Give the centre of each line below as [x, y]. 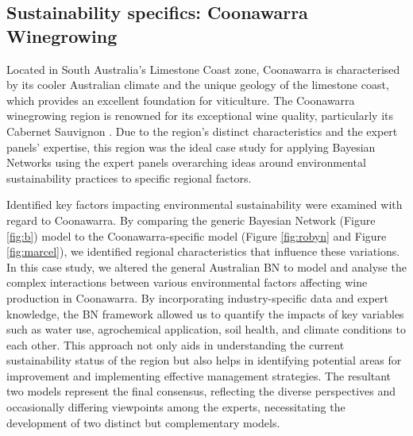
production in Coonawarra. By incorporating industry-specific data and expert [197, 297]
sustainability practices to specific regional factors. [129, 177]
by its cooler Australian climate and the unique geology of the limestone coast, [198, 85]
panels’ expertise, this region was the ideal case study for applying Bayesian [191, 147]
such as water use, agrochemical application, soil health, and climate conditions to [206, 329]
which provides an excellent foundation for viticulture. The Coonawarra [181, 100]
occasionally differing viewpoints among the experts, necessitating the [176, 407]
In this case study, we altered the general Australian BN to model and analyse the [206, 266]
